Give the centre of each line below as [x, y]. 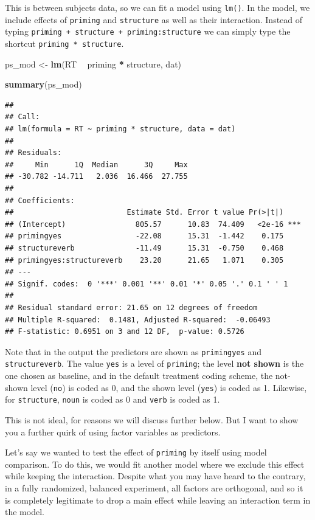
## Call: [22, 117]
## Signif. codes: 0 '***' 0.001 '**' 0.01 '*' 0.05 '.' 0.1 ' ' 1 [147, 284]
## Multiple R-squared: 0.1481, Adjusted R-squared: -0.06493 [138, 320]
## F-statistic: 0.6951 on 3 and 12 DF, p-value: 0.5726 [125, 332]
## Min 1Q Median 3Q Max [96, 165]
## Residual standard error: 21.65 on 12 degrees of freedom [131, 307]
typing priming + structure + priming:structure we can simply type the [148, 31]
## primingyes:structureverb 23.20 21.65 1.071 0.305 [144, 260]
